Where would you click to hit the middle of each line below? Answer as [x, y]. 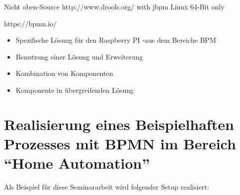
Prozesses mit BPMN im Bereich [120, 143]
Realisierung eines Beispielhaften [119, 124]
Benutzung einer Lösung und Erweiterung [79, 56]
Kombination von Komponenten [64, 73]
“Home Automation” [77, 163]
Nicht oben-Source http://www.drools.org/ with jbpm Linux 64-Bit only [114, 6]
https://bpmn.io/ [31, 23]
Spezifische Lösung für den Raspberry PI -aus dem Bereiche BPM [116, 40]
